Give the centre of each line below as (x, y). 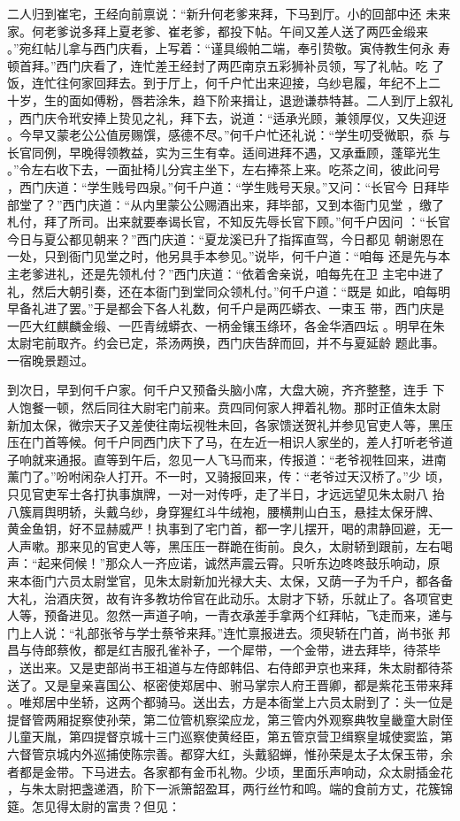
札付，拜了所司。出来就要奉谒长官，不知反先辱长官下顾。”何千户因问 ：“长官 (229, 222)
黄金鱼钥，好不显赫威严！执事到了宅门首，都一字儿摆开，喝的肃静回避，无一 (230, 529)
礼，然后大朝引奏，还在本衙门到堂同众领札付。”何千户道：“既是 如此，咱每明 (229, 291)
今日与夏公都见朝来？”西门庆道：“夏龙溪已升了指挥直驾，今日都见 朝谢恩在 (226, 238)
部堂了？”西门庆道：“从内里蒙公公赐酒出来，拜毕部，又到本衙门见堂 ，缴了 (226, 204)
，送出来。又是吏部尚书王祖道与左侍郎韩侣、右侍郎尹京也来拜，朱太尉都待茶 (230, 667)
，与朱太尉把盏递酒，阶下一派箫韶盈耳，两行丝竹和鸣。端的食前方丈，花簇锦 (230, 789)
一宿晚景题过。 (50, 360)
